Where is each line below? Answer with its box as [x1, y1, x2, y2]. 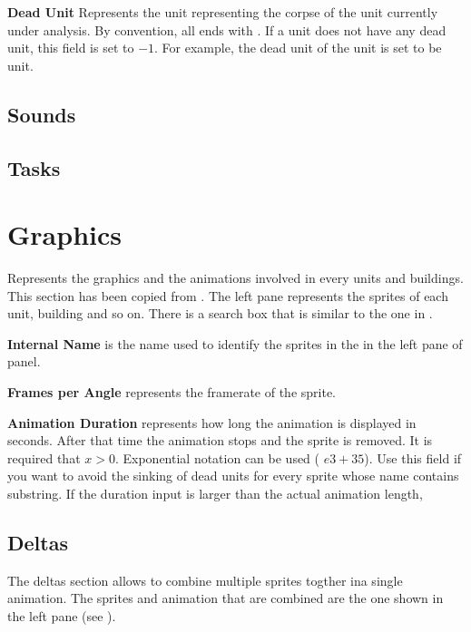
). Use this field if [364, 448, 462, 467]
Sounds [7, 100, 76, 128]
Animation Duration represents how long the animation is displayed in [7, 413, 417, 432]
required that [7, 448, 81, 467]
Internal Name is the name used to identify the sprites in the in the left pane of [7, 334, 463, 353]
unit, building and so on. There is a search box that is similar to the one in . [7, 304, 433, 323]
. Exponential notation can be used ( [114, 448, 320, 467]
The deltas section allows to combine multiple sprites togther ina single [7, 570, 403, 589]
